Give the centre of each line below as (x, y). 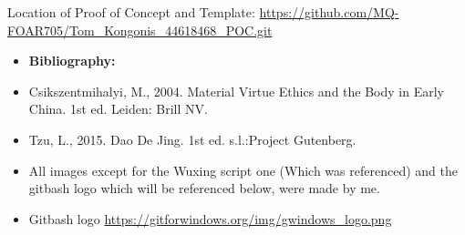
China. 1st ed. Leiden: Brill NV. (118, 109)
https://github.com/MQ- (329, 12)
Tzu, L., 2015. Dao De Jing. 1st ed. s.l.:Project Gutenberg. (192, 139)
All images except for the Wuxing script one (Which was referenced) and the (243, 170)
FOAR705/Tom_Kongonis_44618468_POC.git (140, 30)
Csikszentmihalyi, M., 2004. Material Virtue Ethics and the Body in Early (236, 91)
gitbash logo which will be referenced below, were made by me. (204, 188)
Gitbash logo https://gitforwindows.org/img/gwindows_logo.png (210, 218)
